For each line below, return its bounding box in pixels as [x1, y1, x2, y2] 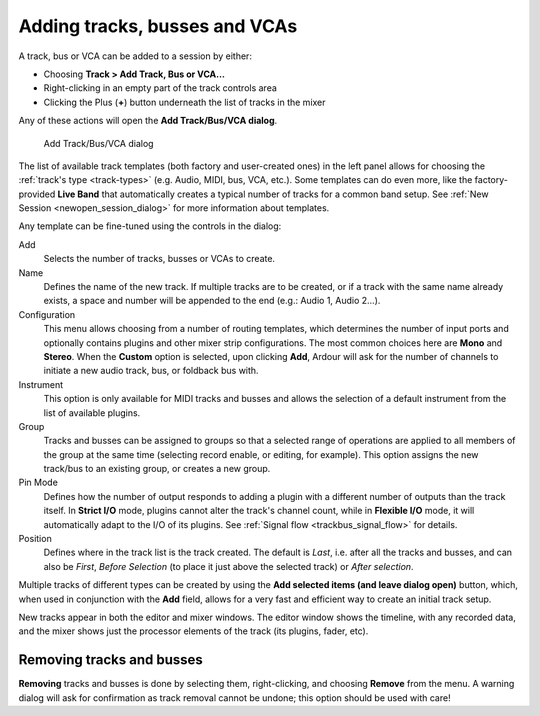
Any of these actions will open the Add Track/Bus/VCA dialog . [18, 115, 278, 127]
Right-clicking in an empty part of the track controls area [43, 82, 277, 94]
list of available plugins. [43, 406, 141, 419]
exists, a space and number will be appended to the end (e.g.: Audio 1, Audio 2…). [43, 295, 381, 307]
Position [18, 533, 52, 545]
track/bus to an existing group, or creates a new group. [43, 463, 271, 475]
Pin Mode [18, 476, 59, 489]
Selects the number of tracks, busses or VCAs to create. [43, 253, 275, 265]
